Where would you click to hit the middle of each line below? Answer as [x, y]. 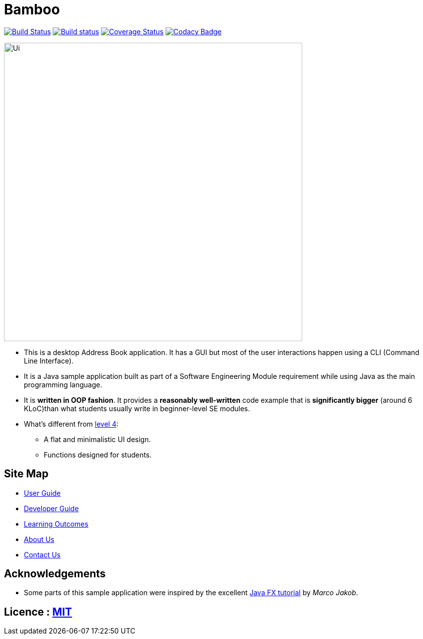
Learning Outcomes [56, 524]
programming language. [63, 384]
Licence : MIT [38, 612]
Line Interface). [49, 361]
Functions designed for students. [98, 455]
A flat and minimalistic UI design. [97, 439]
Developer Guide [51, 508]
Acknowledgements [55, 574]
